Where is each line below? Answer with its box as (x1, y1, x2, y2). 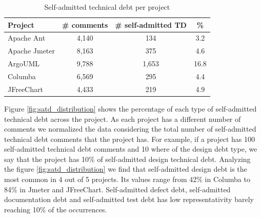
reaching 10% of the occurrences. (4, 204, 107, 214)
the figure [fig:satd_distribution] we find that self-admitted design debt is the (4, 164, 247, 174)
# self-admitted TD (115, 19, 187, 30)
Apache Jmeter (8, 45, 55, 56)
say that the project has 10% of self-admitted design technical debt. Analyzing (4, 153, 251, 164)
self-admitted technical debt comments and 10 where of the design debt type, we (4, 143, 257, 154)
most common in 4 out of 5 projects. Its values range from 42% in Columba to (4, 174, 250, 185)
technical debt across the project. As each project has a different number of (4, 113, 241, 124)
